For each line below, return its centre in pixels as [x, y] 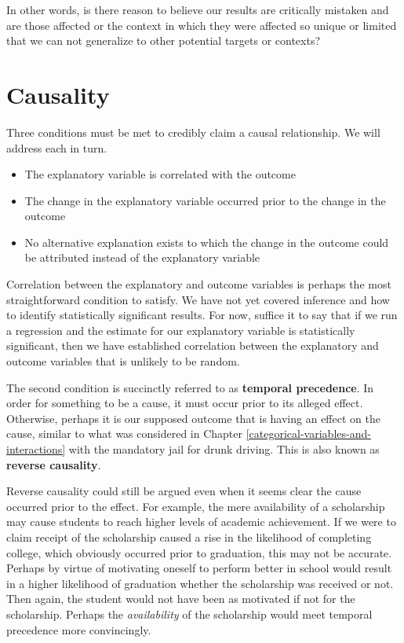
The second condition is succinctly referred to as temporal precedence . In [190, 387]
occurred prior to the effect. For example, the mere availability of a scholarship [196, 506]
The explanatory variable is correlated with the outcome [160, 174]
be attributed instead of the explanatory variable [142, 257]
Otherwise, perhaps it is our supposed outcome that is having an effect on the [193, 418]
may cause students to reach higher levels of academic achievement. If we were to [201, 522]
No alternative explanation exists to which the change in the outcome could [207, 242]
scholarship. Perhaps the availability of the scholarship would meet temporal [189, 614]
